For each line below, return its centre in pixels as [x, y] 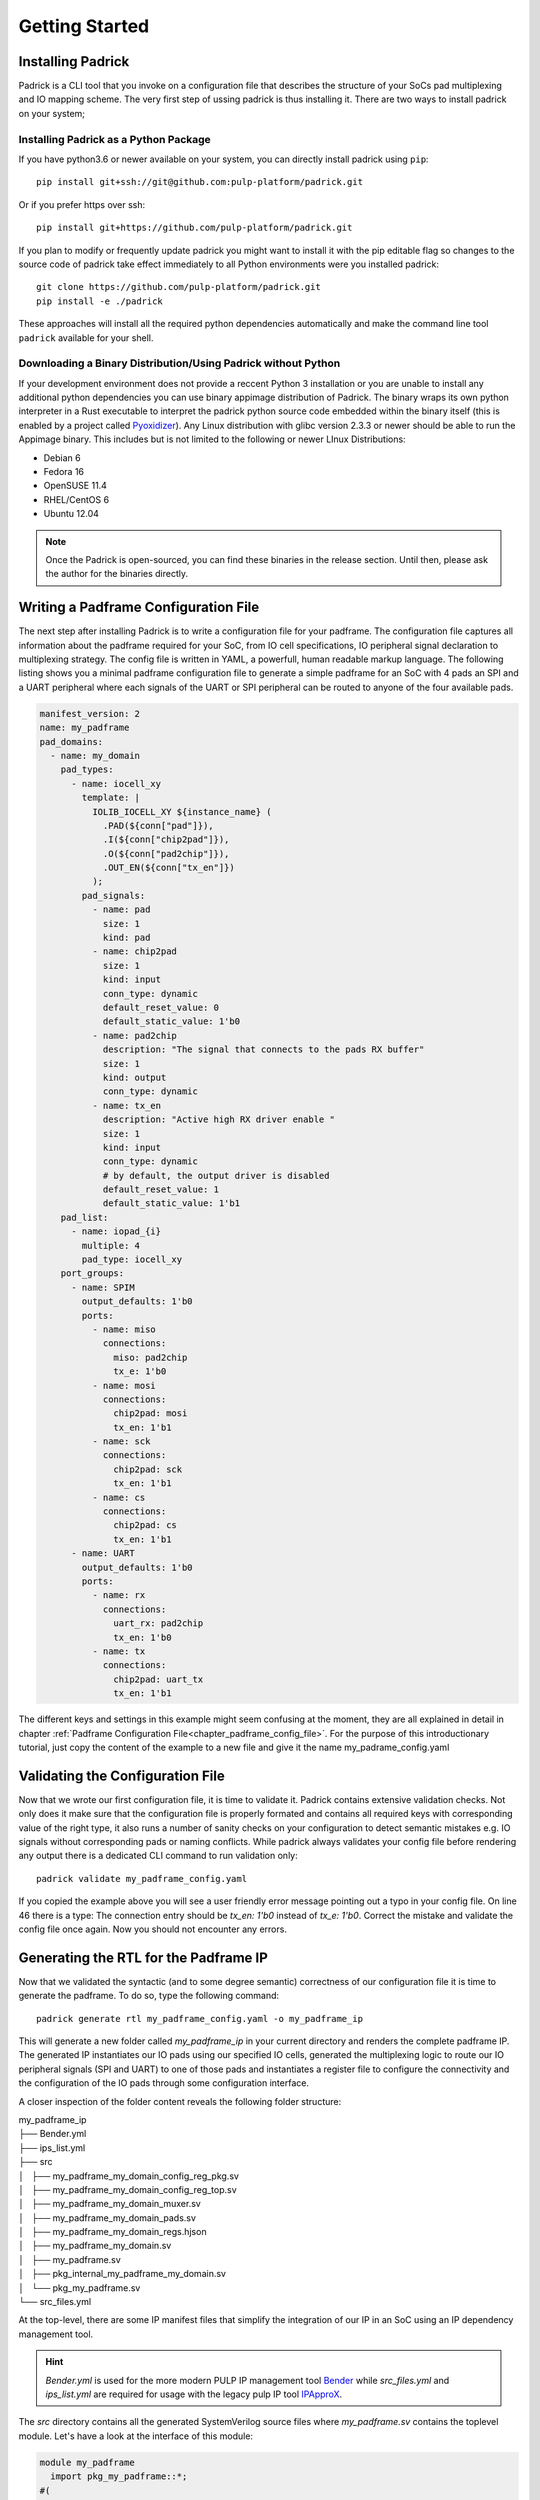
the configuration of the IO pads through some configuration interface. [164, 2083]
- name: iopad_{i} [116, 1231]
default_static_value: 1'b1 [171, 1203]
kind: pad [126, 938]
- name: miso [124, 1329]
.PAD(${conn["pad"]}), [158, 825]
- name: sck [121, 1441]
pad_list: [84, 1217]
